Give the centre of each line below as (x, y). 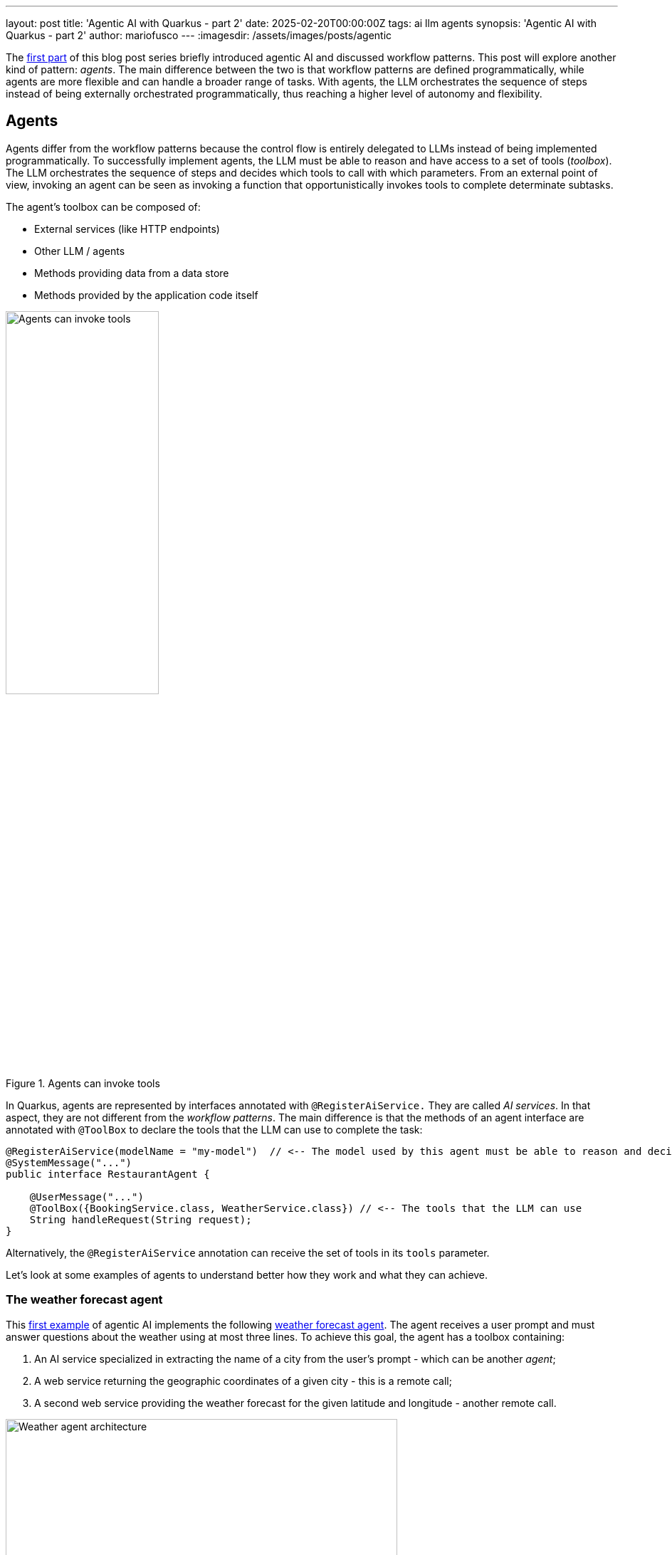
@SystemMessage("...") (69, 1162)
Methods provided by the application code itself (146, 295)
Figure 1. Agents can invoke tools (83, 1083)
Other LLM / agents (80, 251)
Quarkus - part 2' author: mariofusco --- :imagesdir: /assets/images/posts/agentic (199, 35)
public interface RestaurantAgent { (108, 1174)
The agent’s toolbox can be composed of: (103, 206)
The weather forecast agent (84, 1300)
